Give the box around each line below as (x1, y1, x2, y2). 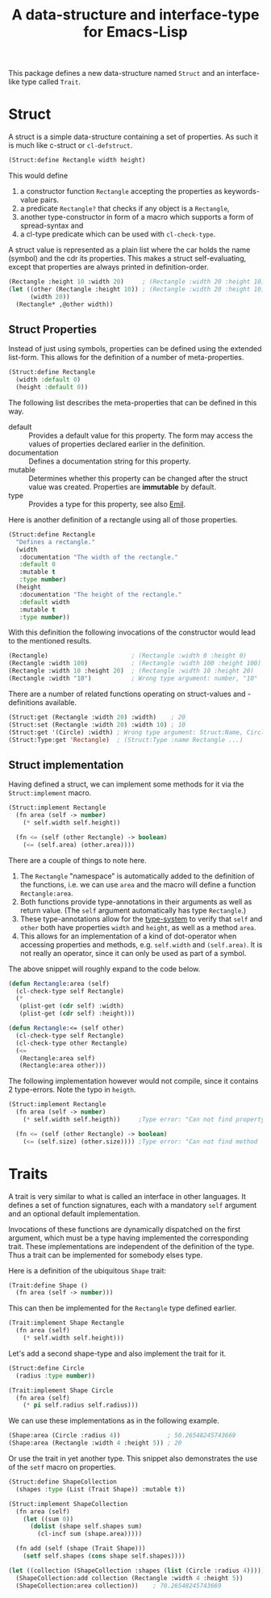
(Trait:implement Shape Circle (8, 1386, 114, 1395)
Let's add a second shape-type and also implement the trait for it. (8, 1348, 227, 1358)
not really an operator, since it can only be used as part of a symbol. (19, 948, 247, 958)
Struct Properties (8, 322, 97, 336)
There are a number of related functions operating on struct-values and (8, 689, 246, 698)
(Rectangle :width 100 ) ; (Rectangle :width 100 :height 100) (8, 660, 262, 668)
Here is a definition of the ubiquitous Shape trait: (8, 1265, 167, 1275)
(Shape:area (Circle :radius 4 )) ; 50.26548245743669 (8, 1432, 236, 1440)
